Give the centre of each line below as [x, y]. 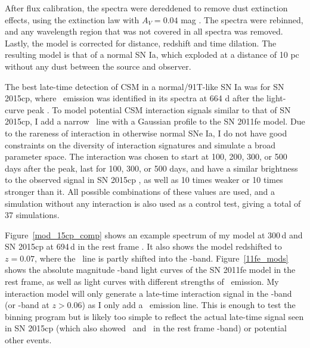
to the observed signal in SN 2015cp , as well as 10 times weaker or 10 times [144, 180]
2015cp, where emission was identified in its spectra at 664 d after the [134, 98]
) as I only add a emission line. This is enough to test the [189, 305]
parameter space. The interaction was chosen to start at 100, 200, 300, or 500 [146, 156]
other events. [28, 340]
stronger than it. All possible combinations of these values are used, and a [140, 191]
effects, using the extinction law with [72, 19]
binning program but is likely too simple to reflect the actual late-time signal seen [154, 316]
